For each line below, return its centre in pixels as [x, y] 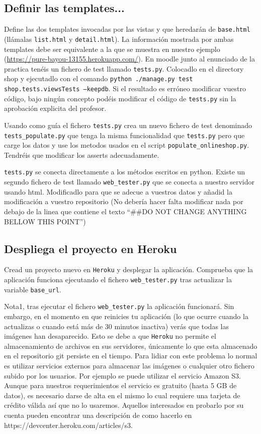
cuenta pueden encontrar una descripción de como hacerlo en [98, 415]
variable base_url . [33, 289]
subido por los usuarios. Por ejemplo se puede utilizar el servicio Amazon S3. [123, 375]
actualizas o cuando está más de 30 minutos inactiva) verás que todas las [116, 326]
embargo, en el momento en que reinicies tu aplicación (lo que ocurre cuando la [126, 316]
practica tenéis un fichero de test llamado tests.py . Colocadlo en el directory [124, 68]
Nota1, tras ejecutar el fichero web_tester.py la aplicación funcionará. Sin [119, 306]
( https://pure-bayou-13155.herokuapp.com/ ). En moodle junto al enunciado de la [129, 59]
